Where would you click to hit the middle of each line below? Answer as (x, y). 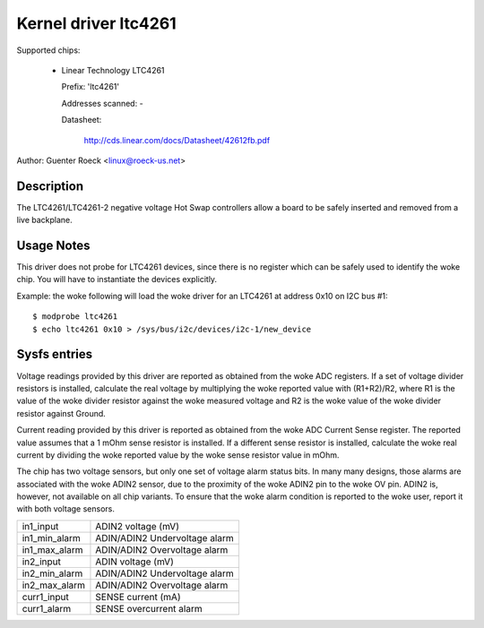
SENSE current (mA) (138, 597)
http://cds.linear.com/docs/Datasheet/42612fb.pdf (177, 140)
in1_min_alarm (51, 538)
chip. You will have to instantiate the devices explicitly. (117, 280)
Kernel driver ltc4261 (96, 23)
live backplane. (45, 220)
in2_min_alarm (52, 573)
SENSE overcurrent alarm (149, 608)
